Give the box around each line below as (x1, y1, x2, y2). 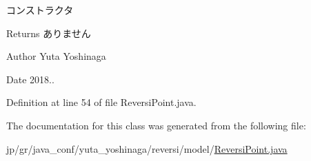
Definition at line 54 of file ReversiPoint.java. (6, 95, 197, 109)
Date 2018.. (6, 72, 54, 86)
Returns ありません (6, 25, 91, 40)
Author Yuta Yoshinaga (6, 49, 106, 63)
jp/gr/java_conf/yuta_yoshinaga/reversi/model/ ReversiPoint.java (6, 141, 288, 155)
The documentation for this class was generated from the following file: (6, 118, 306, 132)
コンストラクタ (6, 3, 74, 17)
